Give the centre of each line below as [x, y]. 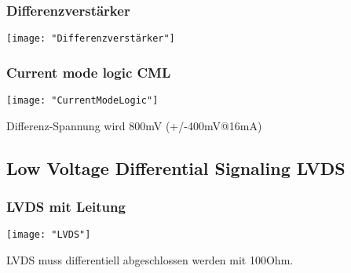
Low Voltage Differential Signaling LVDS [176, 167]
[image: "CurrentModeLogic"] [82, 101]
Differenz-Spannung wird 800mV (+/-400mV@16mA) [134, 125]
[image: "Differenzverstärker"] [91, 39]
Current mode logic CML [89, 72]
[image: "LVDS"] [49, 235]
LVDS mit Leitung [66, 207]
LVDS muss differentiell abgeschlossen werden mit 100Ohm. [150, 260]
